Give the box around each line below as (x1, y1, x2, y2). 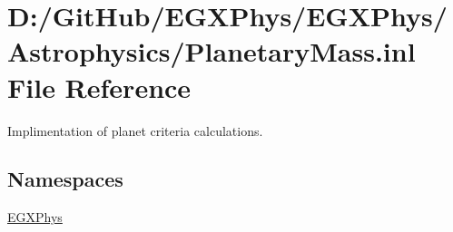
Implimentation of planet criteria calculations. (7, 121, 263, 140)
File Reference (7, 68, 192, 105)
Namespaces (7, 165, 123, 193)
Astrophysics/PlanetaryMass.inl (7, 33, 416, 70)
